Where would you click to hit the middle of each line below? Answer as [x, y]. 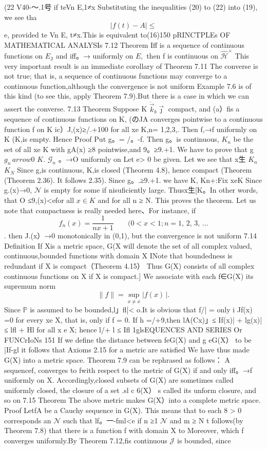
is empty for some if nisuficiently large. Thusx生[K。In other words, [151, 190]
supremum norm [30, 286]
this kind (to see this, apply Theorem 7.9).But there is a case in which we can [127, 96]
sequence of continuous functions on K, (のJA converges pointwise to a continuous [133, 119]
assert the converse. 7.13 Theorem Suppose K [76, 109]
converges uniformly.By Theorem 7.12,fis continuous [86, 440]
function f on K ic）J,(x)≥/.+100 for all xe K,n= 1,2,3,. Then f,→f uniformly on [131, 129]
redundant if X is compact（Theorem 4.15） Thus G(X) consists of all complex [129, 266]
